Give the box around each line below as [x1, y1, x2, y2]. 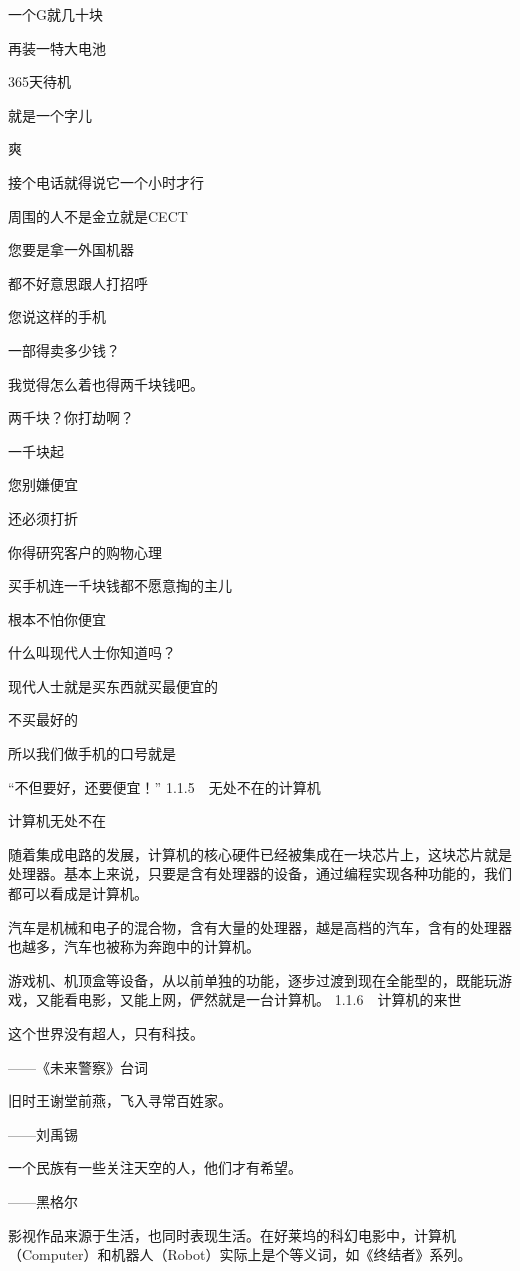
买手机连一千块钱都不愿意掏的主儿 [8, 575, 232, 596]
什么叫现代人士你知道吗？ [8, 642, 176, 663]
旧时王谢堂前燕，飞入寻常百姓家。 [8, 1090, 232, 1111]
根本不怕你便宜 [8, 608, 106, 629]
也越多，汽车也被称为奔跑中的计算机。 [8, 936, 260, 957]
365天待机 [8, 71, 71, 92]
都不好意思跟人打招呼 [8, 272, 148, 293]
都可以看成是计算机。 [8, 883, 148, 904]
